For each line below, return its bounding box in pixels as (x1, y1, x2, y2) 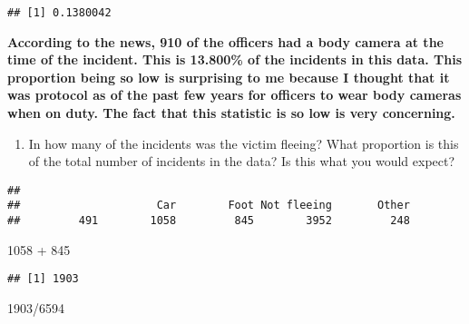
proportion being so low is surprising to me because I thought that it (7, 67, 450, 86)
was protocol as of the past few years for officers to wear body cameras (7, 85, 462, 104)
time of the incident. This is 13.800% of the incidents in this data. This (7, 50, 463, 69)
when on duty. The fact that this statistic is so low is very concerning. (7, 103, 455, 123)
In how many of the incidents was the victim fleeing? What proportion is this (28, 133, 459, 152)
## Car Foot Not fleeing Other (7, 199, 410, 212)
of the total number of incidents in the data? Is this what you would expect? (28, 152, 455, 171)
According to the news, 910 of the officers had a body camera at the (7, 32, 444, 51)
